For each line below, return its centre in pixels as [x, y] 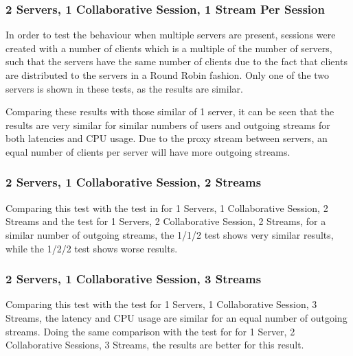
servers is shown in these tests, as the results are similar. [124, 88]
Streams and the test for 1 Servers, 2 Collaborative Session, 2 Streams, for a [166, 221]
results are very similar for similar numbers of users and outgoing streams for [168, 124]
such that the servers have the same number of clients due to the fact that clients [176, 61]
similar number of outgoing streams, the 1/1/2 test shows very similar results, [170, 234]
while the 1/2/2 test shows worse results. [92, 248]
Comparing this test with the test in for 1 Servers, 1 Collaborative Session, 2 [167, 207]
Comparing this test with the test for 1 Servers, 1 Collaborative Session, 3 [161, 304]
